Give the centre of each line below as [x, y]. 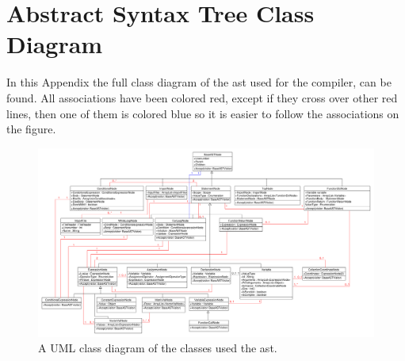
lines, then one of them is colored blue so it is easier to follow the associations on [203, 113]
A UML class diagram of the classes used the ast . [158, 348]
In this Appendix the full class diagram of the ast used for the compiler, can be [199, 82]
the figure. [31, 129]
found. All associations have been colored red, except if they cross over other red [202, 97]
